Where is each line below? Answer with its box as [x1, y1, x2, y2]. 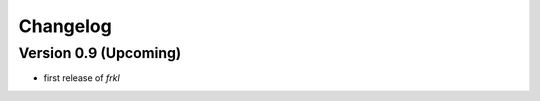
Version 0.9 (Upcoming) [18, 44, 182, 62]
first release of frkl [43, 72, 120, 84]
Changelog [18, 15, 112, 37]
